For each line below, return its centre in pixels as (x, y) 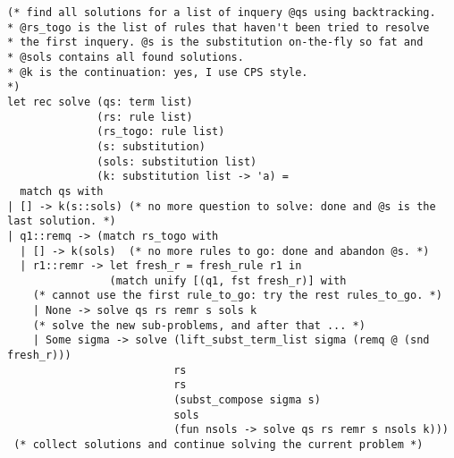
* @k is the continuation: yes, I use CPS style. (158, 72)
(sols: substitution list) (177, 161)
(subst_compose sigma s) (247, 400)
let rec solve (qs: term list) (100, 102)
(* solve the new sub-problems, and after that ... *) (199, 325)
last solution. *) (62, 221)
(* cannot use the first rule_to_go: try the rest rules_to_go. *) (237, 296)
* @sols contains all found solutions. (126, 57)
